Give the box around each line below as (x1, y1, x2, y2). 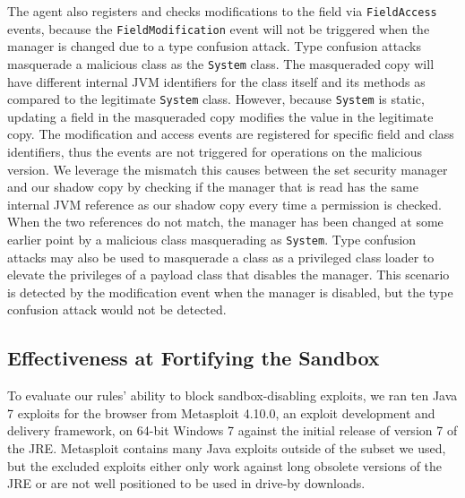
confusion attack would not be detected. (7, 300, 227, 319)
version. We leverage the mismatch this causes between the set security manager (7, 159, 448, 178)
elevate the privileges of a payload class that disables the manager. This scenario (7, 265, 450, 284)
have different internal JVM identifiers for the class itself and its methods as (7, 72, 426, 90)
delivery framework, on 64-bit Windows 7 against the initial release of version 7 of (7, 421, 458, 440)
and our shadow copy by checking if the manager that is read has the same (7, 177, 418, 196)
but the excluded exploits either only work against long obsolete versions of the (7, 456, 443, 475)
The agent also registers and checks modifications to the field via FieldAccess (7, 2, 437, 20)
